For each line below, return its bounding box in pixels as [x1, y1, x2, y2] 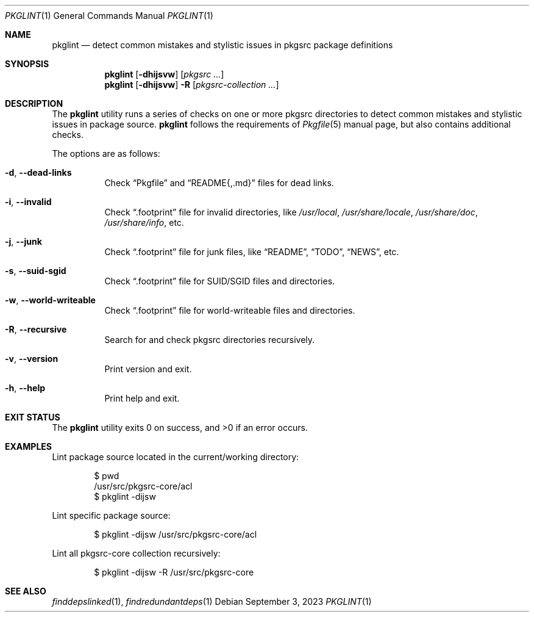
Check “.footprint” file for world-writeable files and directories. [104, 305, 355, 316]
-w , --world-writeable [5, 295, 96, 305]
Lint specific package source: [52, 510, 171, 521]
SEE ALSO [5, 586, 46, 596]
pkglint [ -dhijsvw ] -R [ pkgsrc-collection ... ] [104, 79, 279, 90]
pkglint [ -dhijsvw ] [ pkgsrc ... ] [104, 69, 224, 79]
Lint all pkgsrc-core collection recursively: [52, 548, 221, 558]
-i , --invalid [5, 197, 52, 207]
